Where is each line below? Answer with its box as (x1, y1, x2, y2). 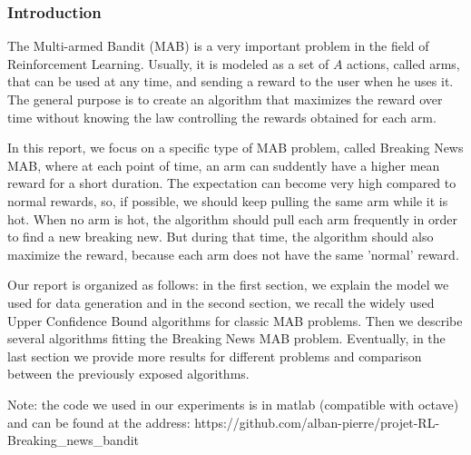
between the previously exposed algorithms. (7, 364, 250, 383)
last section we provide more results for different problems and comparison (7, 346, 422, 365)
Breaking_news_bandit (7, 430, 139, 450)
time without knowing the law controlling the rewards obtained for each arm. (7, 107, 437, 126)
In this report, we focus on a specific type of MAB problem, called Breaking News (7, 138, 464, 157)
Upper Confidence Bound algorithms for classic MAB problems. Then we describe (7, 311, 463, 330)
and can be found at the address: (7, 412, 191, 431)
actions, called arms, (347, 54, 460, 73)
